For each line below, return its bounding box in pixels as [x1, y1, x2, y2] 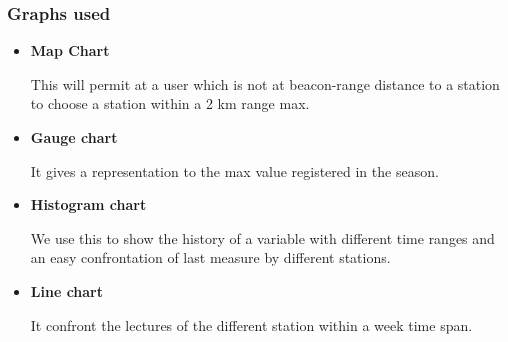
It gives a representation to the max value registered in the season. [30, 160, 439, 181]
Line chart [30, 280, 104, 301]
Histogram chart [30, 194, 147, 215]
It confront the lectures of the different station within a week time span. [30, 314, 473, 335]
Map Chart [30, 40, 110, 61]
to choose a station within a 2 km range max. [30, 93, 310, 114]
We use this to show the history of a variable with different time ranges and [30, 227, 495, 248]
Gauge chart [30, 127, 118, 147]
